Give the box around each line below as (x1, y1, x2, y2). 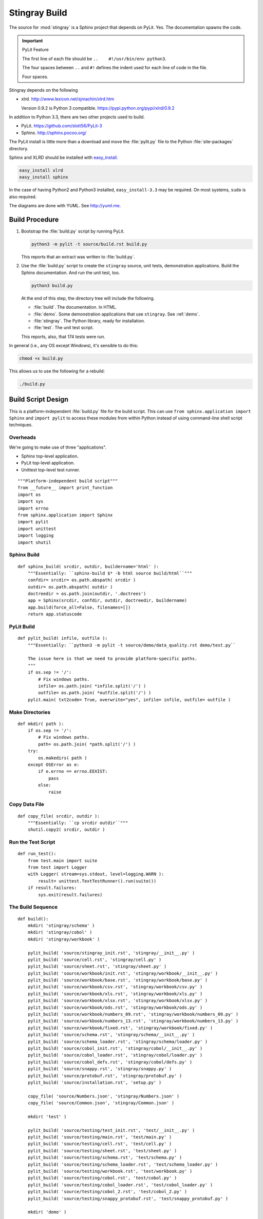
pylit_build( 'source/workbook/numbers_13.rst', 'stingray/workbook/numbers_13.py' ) (27, 1018, 239, 1024)
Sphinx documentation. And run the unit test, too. (21, 270, 120, 275)
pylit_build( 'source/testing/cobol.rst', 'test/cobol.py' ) (27, 1175, 177, 1181)
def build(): (18, 916, 49, 922)
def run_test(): (18, 851, 56, 857)
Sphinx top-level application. (21, 453, 79, 459)
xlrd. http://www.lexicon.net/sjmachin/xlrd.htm (21, 96, 114, 102)
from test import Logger (27, 865, 87, 870)
